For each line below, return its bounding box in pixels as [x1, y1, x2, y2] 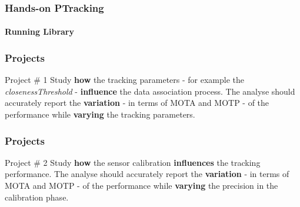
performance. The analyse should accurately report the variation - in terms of [5, 168, 289, 180]
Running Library [5, 25, 74, 38]
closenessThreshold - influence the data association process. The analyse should [5, 85, 295, 97]
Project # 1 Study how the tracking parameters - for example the [5, 74, 245, 86]
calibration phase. [5, 191, 69, 203]
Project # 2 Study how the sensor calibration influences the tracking [5, 156, 261, 168]
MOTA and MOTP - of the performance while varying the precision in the [5, 179, 278, 192]
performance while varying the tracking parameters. [5, 108, 195, 121]
